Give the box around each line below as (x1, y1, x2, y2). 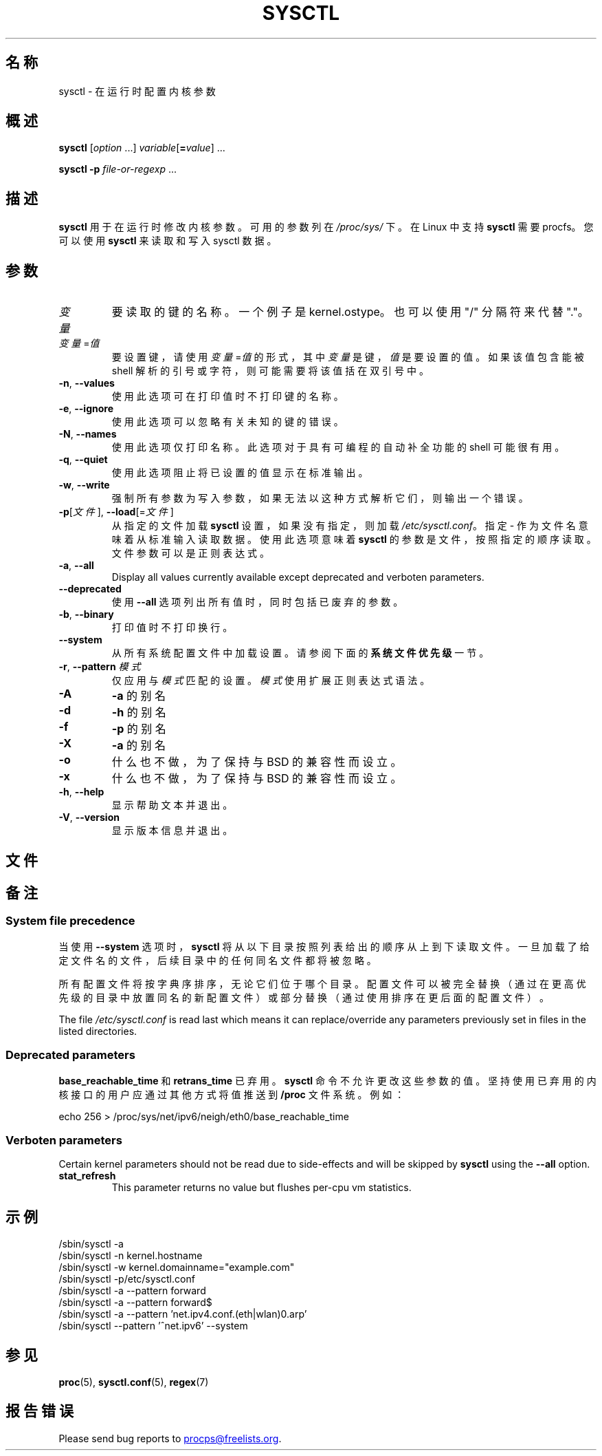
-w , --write (58, 479, 110, 491)
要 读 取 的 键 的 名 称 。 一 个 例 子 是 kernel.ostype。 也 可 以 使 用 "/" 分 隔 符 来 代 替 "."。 (111, 305, 589, 319)
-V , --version (58, 811, 120, 824)
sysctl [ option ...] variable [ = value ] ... (58, 142, 225, 154)
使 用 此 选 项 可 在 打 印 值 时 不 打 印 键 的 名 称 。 (111, 390, 344, 403)
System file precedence (5, 914, 135, 928)
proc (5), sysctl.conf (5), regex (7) (58, 1375, 209, 1388)
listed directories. (58, 1025, 137, 1037)
